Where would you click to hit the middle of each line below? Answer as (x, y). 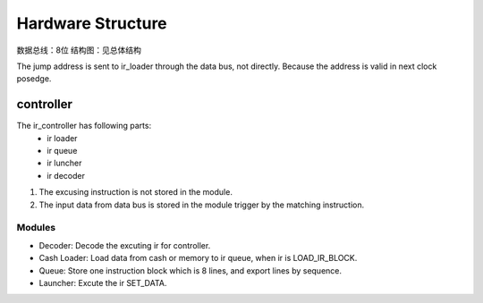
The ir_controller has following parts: (84, 126)
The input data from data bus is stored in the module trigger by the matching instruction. (202, 205)
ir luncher (64, 163)
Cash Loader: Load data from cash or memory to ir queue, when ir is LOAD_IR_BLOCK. (198, 258)
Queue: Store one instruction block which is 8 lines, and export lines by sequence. (191, 270)
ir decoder (66, 175)
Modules (36, 228)
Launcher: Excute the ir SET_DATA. (103, 282)
